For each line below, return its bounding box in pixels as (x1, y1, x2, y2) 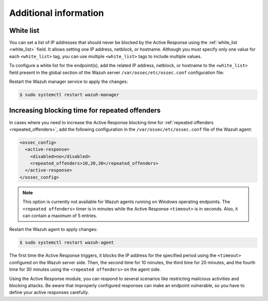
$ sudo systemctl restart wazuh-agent (19, 240, 114, 245)
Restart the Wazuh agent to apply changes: (9, 226, 98, 232)
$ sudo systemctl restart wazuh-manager (19, 92, 119, 97)
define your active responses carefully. (9, 290, 89, 296)
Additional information (9, 7, 104, 18)
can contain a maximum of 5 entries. (22, 213, 97, 219)
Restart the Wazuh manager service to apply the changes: (9, 78, 129, 84)
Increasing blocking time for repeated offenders (9, 106, 161, 115)
